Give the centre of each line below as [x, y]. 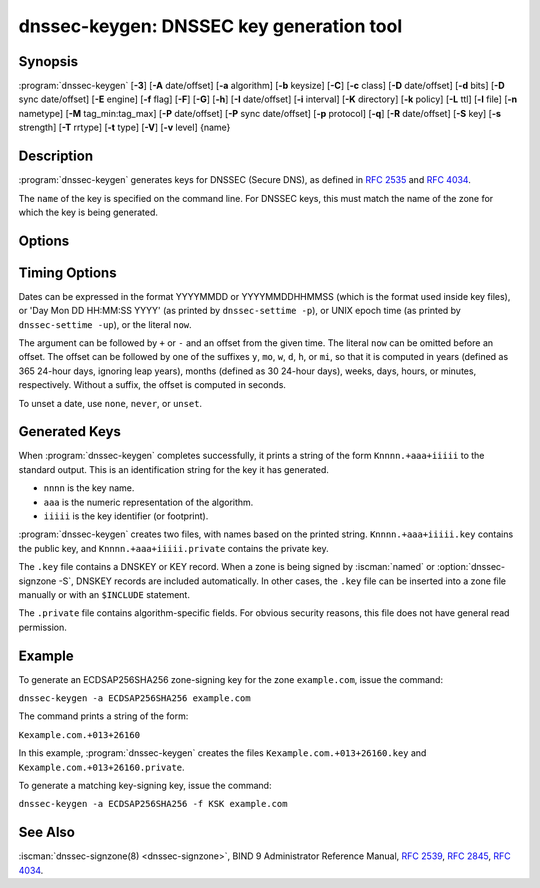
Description [56, 156]
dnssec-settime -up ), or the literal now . [105, 324]
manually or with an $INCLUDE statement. [104, 594]
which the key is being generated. [88, 212]
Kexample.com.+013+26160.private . [101, 767]
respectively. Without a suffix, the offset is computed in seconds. [152, 385]
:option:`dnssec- [470, 567]
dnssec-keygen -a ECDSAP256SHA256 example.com [134, 698]
